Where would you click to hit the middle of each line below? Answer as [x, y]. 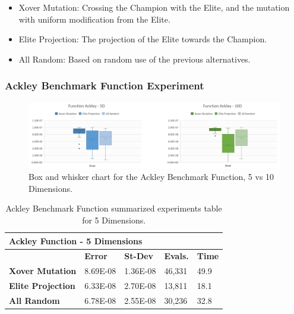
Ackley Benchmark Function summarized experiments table [114, 208]
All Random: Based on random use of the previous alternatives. [135, 59]
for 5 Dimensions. [114, 220]
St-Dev [139, 256]
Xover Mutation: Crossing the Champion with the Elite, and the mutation [154, 7]
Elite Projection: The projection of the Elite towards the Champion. [143, 39]
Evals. [176, 256]
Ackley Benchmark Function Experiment [105, 86]
